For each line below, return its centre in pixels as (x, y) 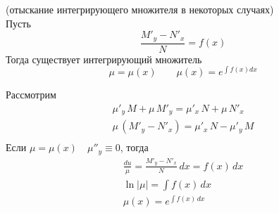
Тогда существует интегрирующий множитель (104, 59)
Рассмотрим (31, 95)
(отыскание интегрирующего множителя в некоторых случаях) (140, 9)
